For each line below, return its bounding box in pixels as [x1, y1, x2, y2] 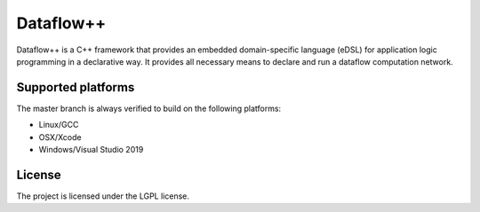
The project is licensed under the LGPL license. [16, 191, 190, 201]
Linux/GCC [38, 120, 79, 130]
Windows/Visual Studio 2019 [38, 145, 144, 155]
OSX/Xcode [38, 131, 82, 142]
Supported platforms [16, 80, 135, 95]
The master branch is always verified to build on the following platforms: [16, 103, 282, 114]
